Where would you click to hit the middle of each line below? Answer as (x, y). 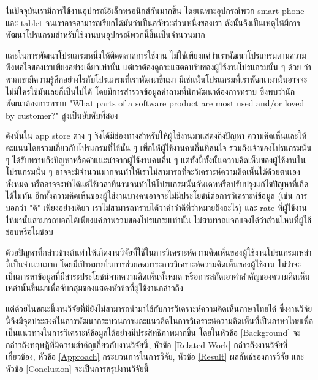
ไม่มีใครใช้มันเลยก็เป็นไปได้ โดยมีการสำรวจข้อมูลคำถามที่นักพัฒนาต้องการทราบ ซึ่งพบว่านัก (150, 91)
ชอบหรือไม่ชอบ (29, 232)
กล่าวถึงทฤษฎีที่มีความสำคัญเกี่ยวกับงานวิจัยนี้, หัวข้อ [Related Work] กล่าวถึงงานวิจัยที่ (147, 344)
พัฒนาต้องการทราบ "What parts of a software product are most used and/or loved (155, 103)
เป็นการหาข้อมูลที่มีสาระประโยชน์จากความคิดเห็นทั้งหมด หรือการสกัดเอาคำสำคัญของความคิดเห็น (158, 276)
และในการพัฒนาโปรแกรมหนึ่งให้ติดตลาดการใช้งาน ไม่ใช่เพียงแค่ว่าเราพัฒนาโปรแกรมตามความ (156, 55)
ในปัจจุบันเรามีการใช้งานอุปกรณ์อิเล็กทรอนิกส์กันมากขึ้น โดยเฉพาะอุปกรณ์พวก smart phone (155, 10)
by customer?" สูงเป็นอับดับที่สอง (62, 115)
